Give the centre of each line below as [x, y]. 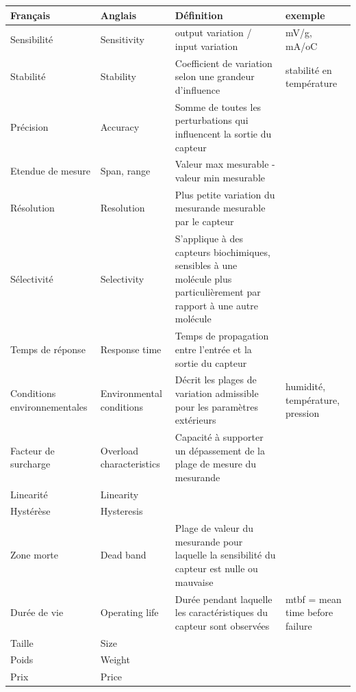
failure [299, 625]
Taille [22, 642]
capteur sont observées [222, 625]
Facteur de [33, 450]
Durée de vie [37, 612]
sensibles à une [206, 265]
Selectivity [122, 278]
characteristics [130, 464]
